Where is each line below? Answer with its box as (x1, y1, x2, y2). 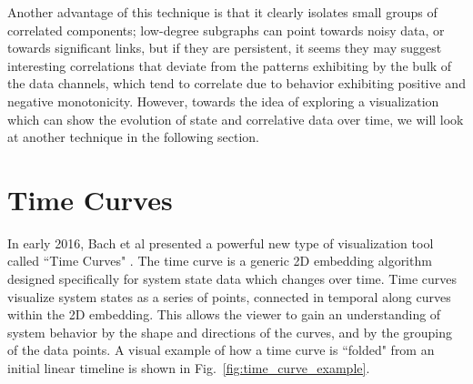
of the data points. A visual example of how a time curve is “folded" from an (7, 340, 435, 359)
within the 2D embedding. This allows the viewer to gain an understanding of (7, 305, 441, 324)
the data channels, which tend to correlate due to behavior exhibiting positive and (7, 74, 466, 93)
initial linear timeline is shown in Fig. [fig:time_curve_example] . (7, 359, 370, 378)
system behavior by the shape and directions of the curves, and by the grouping (7, 322, 453, 341)
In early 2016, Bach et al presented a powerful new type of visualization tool (7, 233, 434, 252)
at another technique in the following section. (7, 127, 260, 147)
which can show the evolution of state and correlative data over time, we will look (7, 109, 464, 128)
